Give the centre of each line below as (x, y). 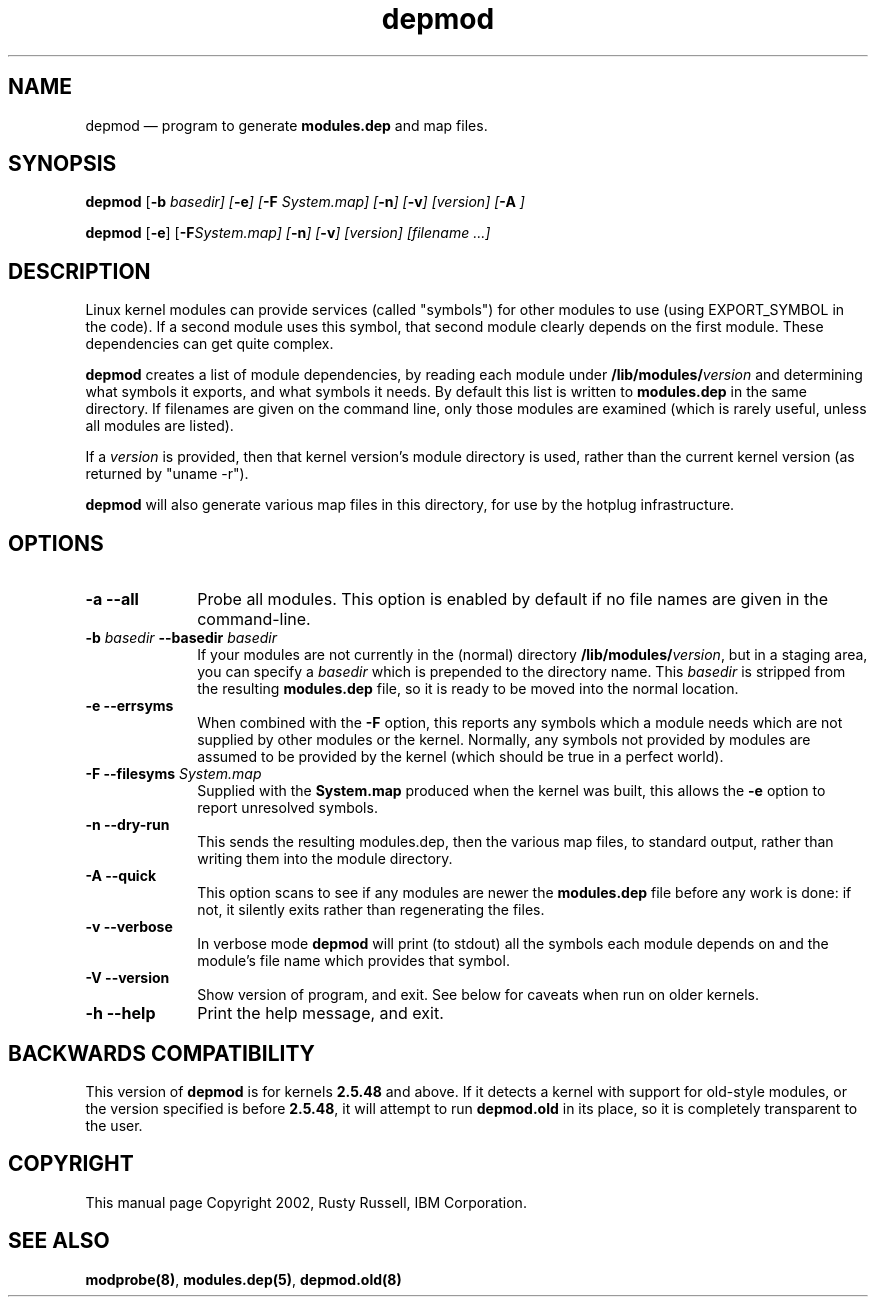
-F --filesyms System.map (173, 774)
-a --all (112, 599)
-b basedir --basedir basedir (181, 638)
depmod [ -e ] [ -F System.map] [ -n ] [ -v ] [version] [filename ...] (288, 233)
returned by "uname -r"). (167, 474)
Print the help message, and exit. (320, 1013)
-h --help (120, 1013)
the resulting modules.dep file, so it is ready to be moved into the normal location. (468, 689)
